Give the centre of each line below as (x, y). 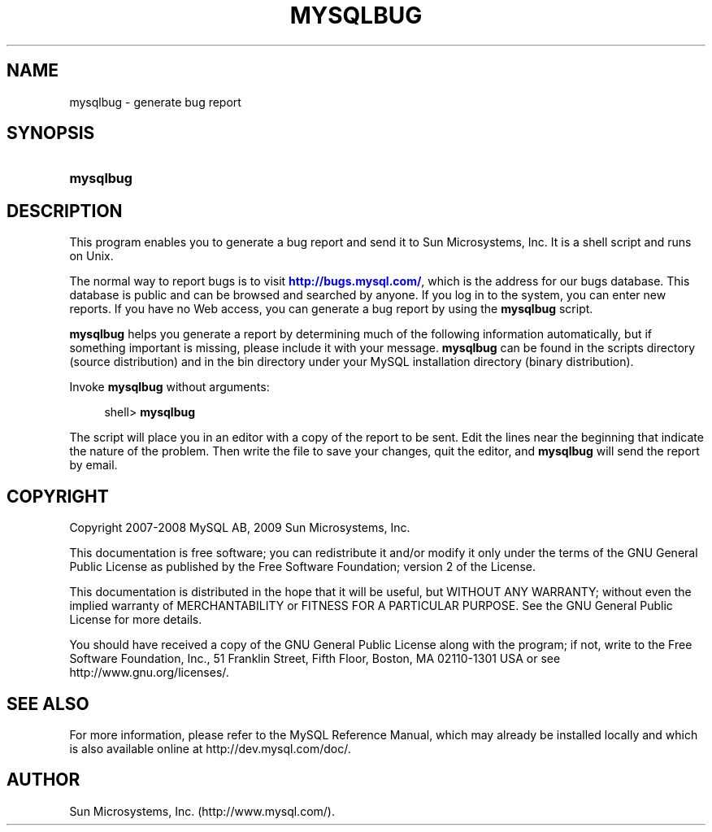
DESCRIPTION (65, 211)
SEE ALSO (48, 703)
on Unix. (91, 256)
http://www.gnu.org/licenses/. (149, 673)
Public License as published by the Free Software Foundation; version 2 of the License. (302, 567)
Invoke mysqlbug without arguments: (169, 387)
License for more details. (136, 620)
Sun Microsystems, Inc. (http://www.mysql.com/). (202, 811)
